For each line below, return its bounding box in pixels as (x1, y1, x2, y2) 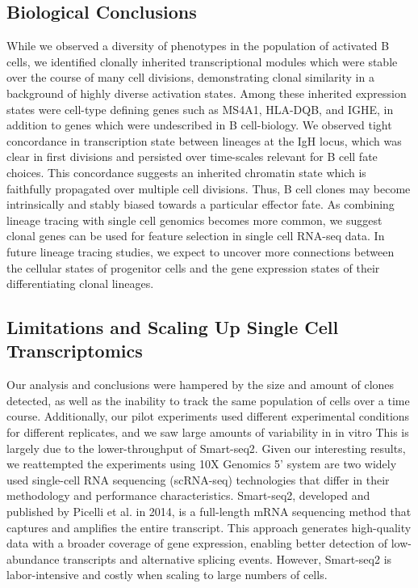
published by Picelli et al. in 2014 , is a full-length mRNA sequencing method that (6, 503, 412, 520)
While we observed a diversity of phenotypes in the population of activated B (6, 37, 390, 54)
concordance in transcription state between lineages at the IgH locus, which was (6, 132, 402, 149)
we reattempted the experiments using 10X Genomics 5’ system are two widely (6, 455, 397, 472)
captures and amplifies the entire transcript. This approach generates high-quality (6, 518, 412, 535)
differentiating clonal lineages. (6, 275, 154, 292)
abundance (6, 550, 60, 567)
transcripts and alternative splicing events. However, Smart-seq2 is (63, 550, 392, 567)
